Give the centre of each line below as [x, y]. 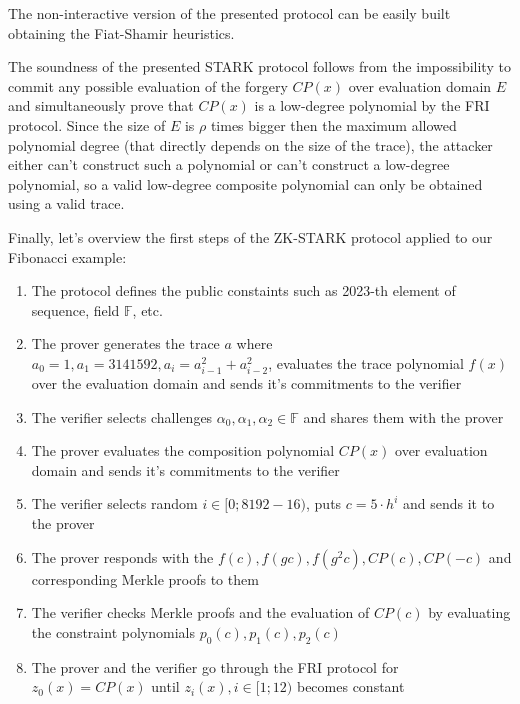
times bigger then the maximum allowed [333, 124]
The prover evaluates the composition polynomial [183, 450]
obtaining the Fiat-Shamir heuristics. [121, 32]
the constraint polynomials [113, 631]
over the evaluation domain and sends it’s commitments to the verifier [246, 383]
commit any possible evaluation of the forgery [148, 85]
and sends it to [448, 503]
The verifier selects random [114, 503]
